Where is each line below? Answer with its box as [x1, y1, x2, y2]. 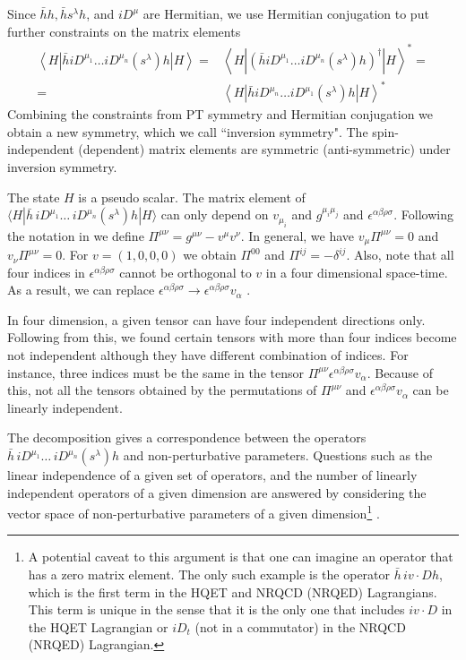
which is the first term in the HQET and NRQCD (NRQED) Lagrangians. [28, 582, 437, 601]
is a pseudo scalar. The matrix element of [78, 187, 306, 206]
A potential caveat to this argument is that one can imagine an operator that [28, 547, 453, 566]
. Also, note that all [346, 245, 454, 264]
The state [7, 187, 60, 206]
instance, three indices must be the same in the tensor [7, 363, 304, 381]
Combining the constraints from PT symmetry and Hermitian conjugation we [7, 105, 434, 124]
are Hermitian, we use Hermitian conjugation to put [142, 4, 429, 22]
